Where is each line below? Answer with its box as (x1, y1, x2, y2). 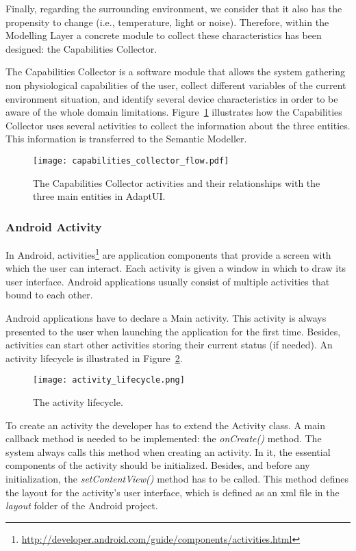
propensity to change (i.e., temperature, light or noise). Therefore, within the (5, 14, 329, 29)
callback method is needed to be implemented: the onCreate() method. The (5, 431, 322, 446)
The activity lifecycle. (33, 395, 123, 409)
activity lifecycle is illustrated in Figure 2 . (5, 350, 183, 365)
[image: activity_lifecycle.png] (33, 375, 185, 385)
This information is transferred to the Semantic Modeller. (5, 131, 247, 146)
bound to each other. (5, 287, 93, 302)
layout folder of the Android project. (5, 498, 158, 513)
